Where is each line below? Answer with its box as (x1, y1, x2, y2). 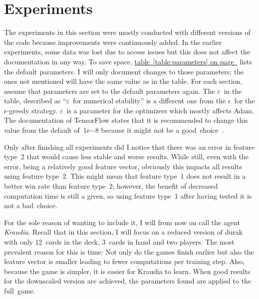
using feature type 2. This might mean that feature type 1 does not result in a (4, 171, 246, 181)
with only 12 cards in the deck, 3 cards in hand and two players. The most (4, 237, 235, 247)
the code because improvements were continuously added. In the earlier (4, 36, 222, 47)
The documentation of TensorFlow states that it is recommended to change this (4, 115, 248, 125)
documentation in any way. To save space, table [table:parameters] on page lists (4, 56, 252, 66)
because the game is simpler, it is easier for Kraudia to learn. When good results (4, 266, 251, 276)
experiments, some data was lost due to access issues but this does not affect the (4, 46, 251, 57)
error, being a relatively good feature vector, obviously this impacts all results (4, 161, 242, 171)
